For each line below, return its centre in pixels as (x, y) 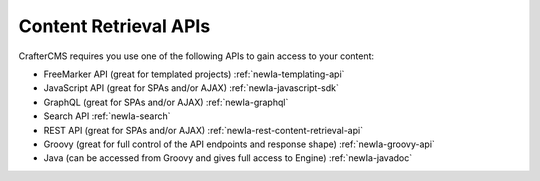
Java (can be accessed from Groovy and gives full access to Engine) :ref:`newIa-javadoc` (228, 158)
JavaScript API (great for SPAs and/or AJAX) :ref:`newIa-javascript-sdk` (191, 88)
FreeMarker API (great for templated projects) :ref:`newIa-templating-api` (194, 74)
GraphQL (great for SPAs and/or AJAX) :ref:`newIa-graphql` (166, 102)
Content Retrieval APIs (114, 26)
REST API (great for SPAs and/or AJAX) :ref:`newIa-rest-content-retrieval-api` (203, 130)
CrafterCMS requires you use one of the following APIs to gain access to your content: (196, 56)
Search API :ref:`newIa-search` (107, 116)
